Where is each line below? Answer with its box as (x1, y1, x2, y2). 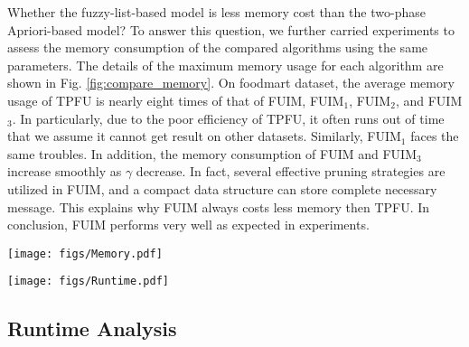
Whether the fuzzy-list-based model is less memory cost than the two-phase (7, 3, 426, 21)
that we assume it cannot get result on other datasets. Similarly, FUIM (7, 127, 401, 145)
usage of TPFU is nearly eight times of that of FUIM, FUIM (7, 90, 344, 109)
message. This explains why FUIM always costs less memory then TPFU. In (7, 197, 430, 216)
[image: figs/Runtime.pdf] (7, 275, 169, 288)
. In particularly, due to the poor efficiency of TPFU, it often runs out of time (12, 108, 445, 127)
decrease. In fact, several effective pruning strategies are (136, 162, 446, 181)
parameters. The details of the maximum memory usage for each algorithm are (7, 55, 444, 74)
